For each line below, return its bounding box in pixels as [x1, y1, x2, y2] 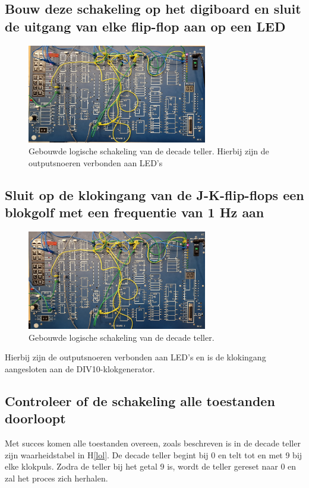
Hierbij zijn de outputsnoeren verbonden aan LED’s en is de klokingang [5, 351, 266, 363]
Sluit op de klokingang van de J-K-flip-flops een [5, 185, 304, 204]
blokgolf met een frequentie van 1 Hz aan [5, 202, 264, 221]
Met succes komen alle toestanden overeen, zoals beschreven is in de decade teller [5, 437, 301, 449]
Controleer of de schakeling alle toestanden [5, 391, 275, 410]
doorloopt [5, 409, 66, 427]
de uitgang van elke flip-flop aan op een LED [5, 17, 286, 35]
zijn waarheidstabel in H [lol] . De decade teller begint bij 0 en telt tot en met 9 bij [5, 448, 302, 461]
